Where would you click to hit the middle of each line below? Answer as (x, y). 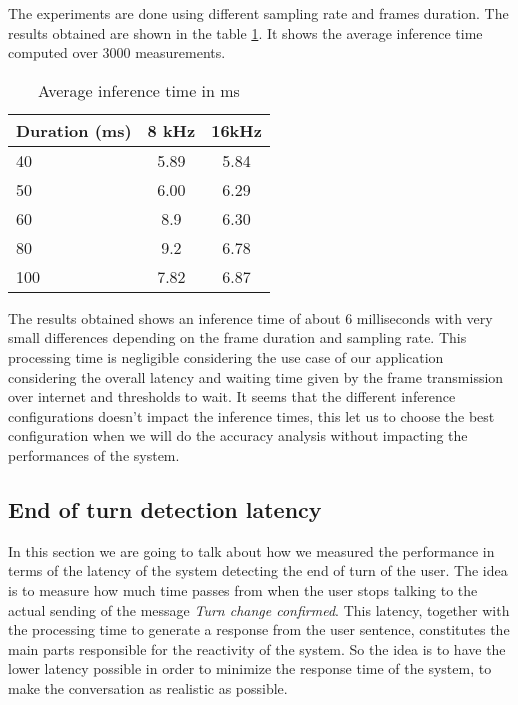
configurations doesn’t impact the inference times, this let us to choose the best (251, 415)
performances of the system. (94, 454)
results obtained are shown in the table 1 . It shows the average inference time (245, 32)
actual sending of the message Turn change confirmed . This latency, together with (259, 609)
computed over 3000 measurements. (117, 52)
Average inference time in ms (138, 90)
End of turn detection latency (165, 508)
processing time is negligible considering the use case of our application (226, 356)
